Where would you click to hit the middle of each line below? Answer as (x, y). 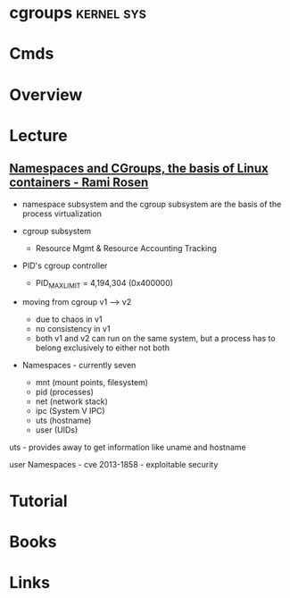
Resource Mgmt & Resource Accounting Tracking (126, 248)
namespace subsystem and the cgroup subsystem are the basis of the (152, 204)
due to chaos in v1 (69, 319)
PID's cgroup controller (65, 265)
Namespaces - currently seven (79, 366)
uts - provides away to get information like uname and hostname (128, 447)
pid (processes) (64, 392)
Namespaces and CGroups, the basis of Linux (139, 168)
